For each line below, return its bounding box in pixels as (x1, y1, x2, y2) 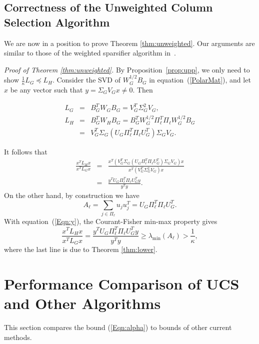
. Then (132, 84, 153, 95)
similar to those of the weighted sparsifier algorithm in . (4, 47, 176, 58)
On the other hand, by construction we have (4, 189, 139, 200)
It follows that (4, 146, 47, 156)
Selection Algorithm (4, 14, 110, 29)
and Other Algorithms (4, 293, 161, 313)
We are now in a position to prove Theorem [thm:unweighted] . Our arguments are (4, 37, 255, 48)
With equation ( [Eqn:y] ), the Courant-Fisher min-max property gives (4, 216, 217, 226)
